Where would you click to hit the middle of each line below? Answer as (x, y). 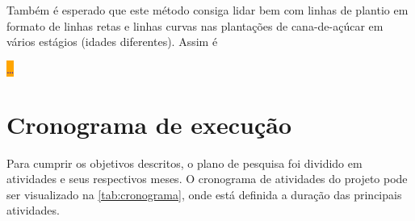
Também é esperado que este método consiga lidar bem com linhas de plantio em (207, 10)
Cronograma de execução (149, 124)
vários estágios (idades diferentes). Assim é (112, 42)
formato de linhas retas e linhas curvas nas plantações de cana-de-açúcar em (195, 25)
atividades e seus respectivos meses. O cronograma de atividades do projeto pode (207, 179)
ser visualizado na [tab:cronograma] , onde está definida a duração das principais (204, 194)
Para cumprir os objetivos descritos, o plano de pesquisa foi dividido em (184, 163)
